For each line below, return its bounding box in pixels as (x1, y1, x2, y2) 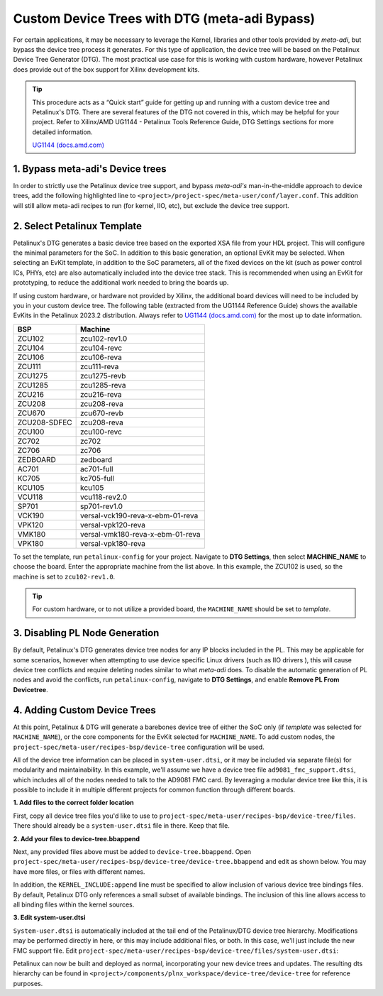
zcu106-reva (80, 352, 122, 362)
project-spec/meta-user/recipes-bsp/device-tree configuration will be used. (13, 743, 265, 751)
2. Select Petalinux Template (13, 220, 142, 232)
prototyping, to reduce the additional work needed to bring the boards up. (13, 278, 229, 287)
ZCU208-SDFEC (17, 417, 72, 427)
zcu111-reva (80, 361, 119, 371)
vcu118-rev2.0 (80, 492, 128, 502)
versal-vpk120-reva (80, 520, 145, 530)
